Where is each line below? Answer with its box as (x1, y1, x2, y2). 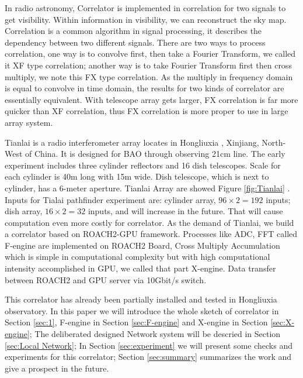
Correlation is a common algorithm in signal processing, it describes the (5, 25, 262, 37)
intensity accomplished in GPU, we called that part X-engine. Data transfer (5, 262, 276, 274)
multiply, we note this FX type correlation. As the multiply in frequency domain (5, 70, 293, 83)
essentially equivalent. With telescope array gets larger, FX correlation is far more (5, 93, 298, 105)
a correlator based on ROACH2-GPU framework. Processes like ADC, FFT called (5, 228, 298, 240)
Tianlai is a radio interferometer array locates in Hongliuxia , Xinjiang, (5, 136, 259, 148)
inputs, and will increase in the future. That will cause (88, 205, 283, 217)
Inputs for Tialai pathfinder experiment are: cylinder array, (5, 193, 216, 205)
